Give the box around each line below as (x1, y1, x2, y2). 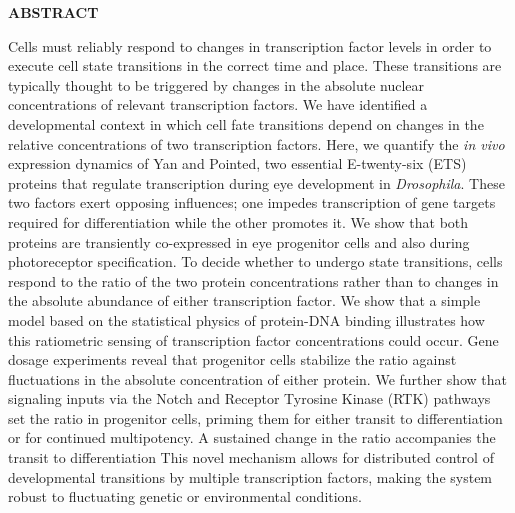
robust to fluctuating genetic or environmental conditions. (8, 486, 362, 507)
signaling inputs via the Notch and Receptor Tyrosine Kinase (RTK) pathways (8, 388, 491, 409)
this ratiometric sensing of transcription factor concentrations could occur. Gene (8, 329, 499, 350)
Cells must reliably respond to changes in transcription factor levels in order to (8, 35, 492, 56)
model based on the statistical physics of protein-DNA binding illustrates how (8, 309, 485, 330)
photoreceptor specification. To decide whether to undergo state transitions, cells (8, 251, 503, 272)
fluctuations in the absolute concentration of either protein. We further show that (8, 368, 508, 389)
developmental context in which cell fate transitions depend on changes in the (8, 113, 484, 134)
